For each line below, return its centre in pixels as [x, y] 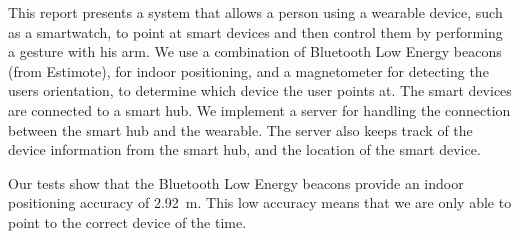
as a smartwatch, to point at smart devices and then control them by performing [255, 31]
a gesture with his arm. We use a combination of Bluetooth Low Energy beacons [255, 51]
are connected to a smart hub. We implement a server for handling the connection [259, 109]
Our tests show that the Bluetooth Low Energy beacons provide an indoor [236, 182]
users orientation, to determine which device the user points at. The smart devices [260, 90]
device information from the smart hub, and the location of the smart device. [244, 149]
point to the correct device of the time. [127, 221]
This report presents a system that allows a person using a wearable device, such [255, 12]
